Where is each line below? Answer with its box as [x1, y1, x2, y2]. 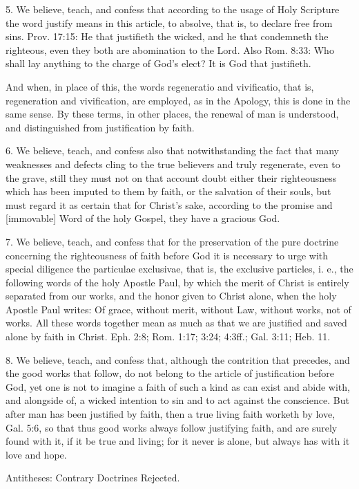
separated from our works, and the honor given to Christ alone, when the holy [6, 288, 337, 303]
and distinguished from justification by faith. [6, 120, 195, 134]
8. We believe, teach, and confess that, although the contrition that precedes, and [6, 352, 350, 367]
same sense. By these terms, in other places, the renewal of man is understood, [6, 107, 339, 121]
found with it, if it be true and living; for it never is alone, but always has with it [6, 434, 350, 448]
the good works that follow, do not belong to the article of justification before [6, 366, 334, 380]
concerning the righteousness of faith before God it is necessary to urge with [6, 248, 329, 262]
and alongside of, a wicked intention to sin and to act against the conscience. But [6, 393, 349, 407]
